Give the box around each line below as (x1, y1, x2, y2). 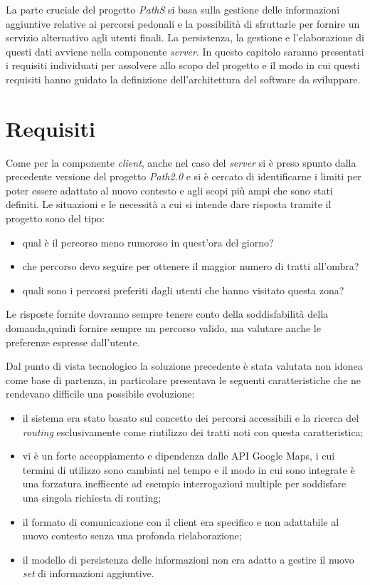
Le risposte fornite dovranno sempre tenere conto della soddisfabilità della (6, 306, 329, 321)
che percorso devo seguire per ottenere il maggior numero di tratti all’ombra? (22, 259, 359, 274)
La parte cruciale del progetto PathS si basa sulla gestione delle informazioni (6, 2, 340, 16)
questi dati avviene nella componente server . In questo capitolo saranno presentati (6, 43, 364, 58)
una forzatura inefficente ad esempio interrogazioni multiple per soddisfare (22, 476, 347, 491)
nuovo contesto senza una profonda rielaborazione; (22, 528, 242, 543)
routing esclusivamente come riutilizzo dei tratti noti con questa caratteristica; (22, 424, 364, 439)
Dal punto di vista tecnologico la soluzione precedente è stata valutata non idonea (6, 358, 363, 373)
